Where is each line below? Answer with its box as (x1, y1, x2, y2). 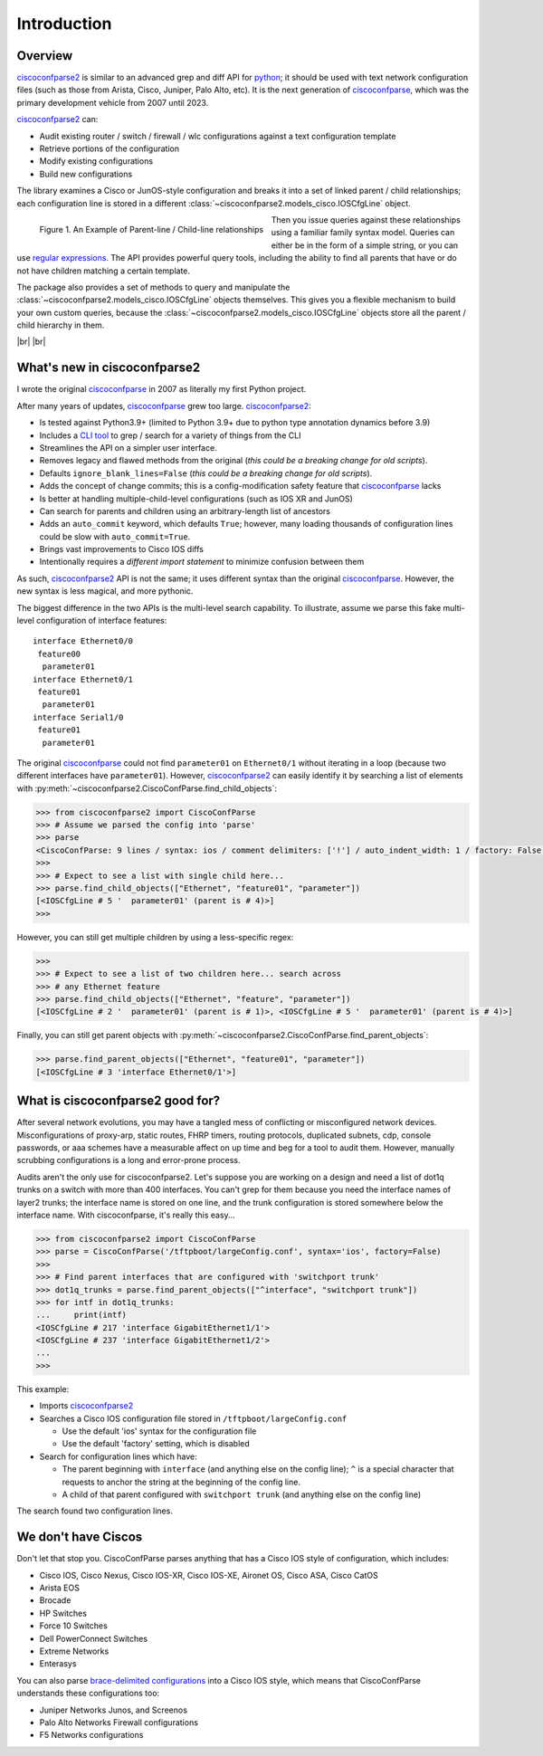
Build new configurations (39, 168, 133, 179)
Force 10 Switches (39, 1620, 108, 1631)
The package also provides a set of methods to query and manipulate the (16, 282, 291, 292)
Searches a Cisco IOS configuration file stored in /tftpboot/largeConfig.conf (39, 1413, 348, 1424)
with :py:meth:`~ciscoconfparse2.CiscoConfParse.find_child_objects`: (16, 783, 278, 794)
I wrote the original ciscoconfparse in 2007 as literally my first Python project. (16, 384, 307, 395)
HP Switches (39, 1608, 88, 1618)
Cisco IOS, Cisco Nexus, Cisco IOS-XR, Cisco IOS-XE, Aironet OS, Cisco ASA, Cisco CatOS (39, 1570, 379, 1580)
